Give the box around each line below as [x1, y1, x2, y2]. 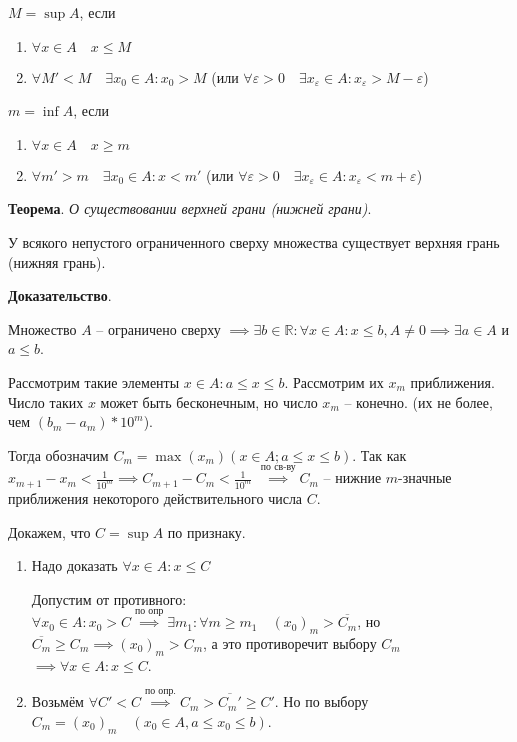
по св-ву [260, 462, 296, 473]
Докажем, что [8, 521, 91, 542]
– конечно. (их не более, [344, 391, 493, 412]
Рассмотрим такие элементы [8, 371, 180, 392]
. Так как [352, 444, 407, 465]
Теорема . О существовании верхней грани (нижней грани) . [8, 198, 372, 219]
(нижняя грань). [8, 251, 106, 272]
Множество [8, 318, 77, 339]
